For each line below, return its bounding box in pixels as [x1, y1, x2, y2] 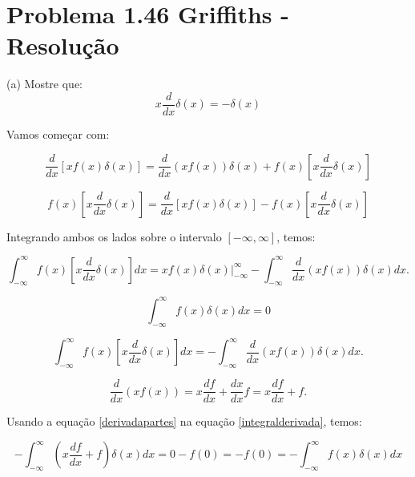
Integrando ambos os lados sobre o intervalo [6, 228, 222, 245]
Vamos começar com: [6, 125, 110, 142]
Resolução [6, 29, 119, 62]
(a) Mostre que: [6, 75, 83, 92]
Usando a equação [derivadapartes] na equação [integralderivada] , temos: [6, 413, 362, 430]
